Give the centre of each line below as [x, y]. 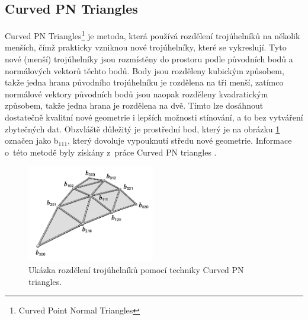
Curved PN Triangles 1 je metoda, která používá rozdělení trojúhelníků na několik [153, 35]
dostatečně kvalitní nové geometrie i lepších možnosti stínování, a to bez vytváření [154, 117]
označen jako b [32, 140]
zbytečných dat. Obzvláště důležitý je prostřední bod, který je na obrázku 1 [142, 129]
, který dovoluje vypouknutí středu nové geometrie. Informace [180, 140]
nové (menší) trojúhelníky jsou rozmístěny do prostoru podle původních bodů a [149, 59]
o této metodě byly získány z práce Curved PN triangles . [111, 152]
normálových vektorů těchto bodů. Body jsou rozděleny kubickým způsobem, [145, 70]
